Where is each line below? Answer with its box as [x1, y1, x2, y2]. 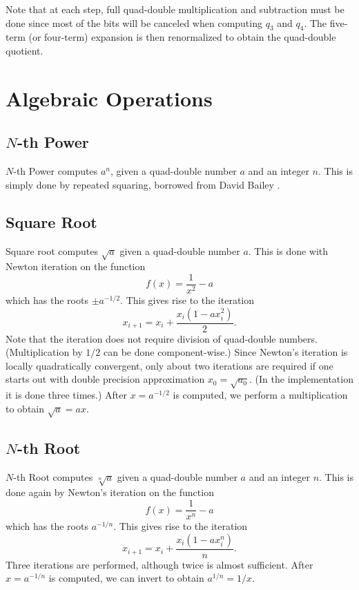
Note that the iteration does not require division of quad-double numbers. [6, 331, 318, 345]
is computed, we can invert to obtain [48, 571, 204, 585]
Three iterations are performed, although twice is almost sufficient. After [6, 557, 313, 571]
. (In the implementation [249, 372, 353, 386]
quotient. [6, 43, 43, 57]
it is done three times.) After [6, 388, 127, 402]
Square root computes [6, 243, 98, 258]
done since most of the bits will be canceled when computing [6, 15, 262, 30]
